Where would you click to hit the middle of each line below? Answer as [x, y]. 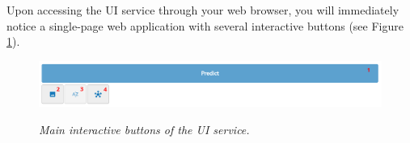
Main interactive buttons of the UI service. [144, 129]
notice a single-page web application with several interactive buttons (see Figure [205, 25]
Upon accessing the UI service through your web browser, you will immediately [203, 10]
